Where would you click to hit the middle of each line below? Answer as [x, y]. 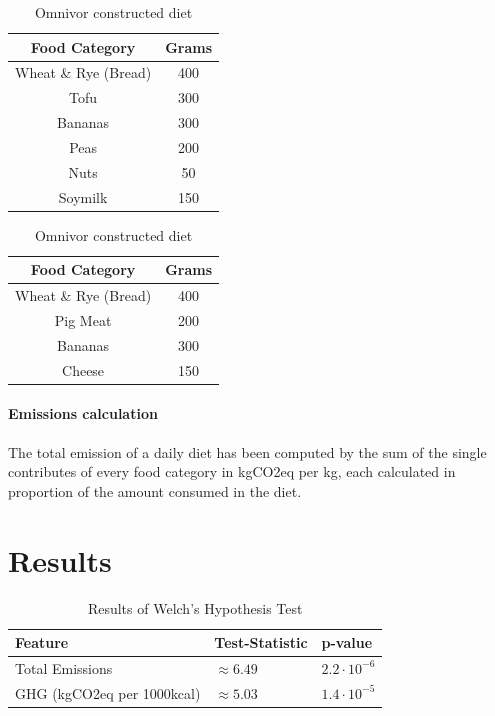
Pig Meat [83, 320]
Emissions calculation [83, 413]
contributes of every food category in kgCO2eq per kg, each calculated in [232, 471]
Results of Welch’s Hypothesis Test [195, 607]
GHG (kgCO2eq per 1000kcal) [108, 692]
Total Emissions [64, 667]
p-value [347, 642]
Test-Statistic [261, 642]
